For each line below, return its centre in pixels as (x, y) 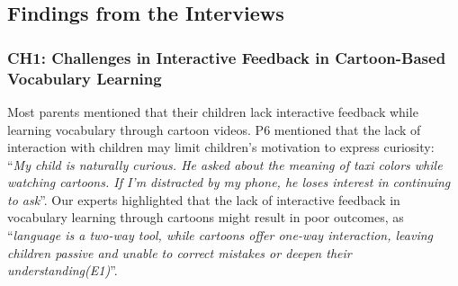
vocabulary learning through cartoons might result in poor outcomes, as (206, 217)
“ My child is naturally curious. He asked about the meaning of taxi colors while (225, 164)
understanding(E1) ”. (63, 270)
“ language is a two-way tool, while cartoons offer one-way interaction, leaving (220, 235)
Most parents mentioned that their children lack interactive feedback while (213, 111)
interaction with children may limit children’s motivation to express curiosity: (221, 147)
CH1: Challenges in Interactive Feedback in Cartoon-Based (227, 57)
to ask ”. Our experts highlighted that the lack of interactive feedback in (204, 199)
